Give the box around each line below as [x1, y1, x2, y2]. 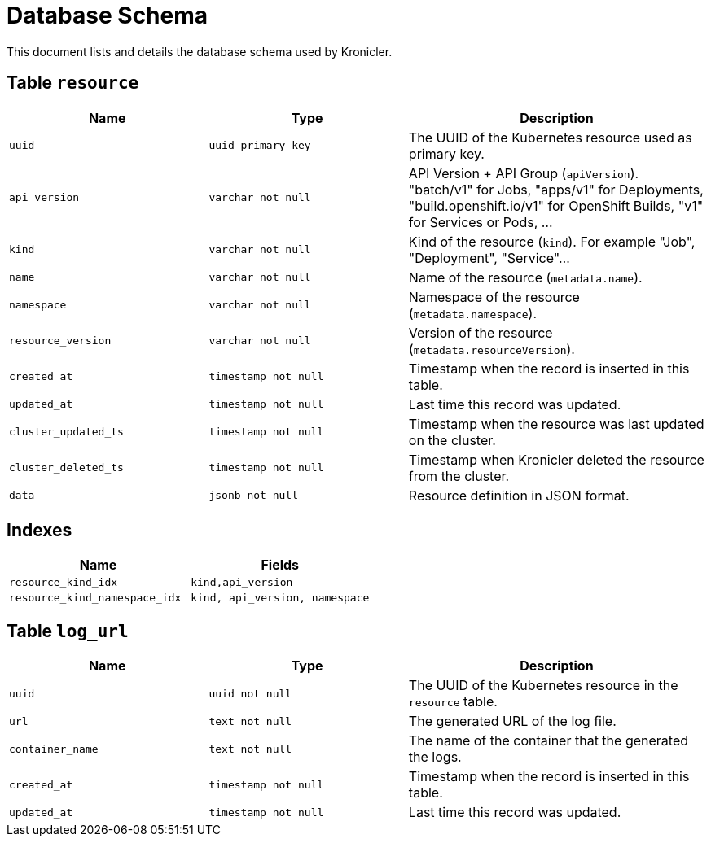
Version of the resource [408, 324, 553, 341]
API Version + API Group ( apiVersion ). [408, 164, 639, 181]
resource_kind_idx [9, 576, 118, 589]
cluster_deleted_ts [9, 461, 124, 474]
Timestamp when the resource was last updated [408, 415, 704, 432]
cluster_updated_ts [9, 426, 124, 439]
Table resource [7, 72, 139, 94]
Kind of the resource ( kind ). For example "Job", [408, 233, 696, 250]
